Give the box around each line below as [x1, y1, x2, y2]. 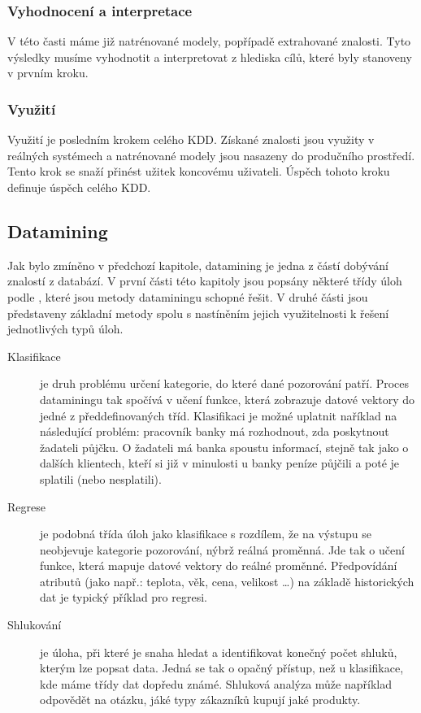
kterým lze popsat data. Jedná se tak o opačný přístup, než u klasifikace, [40, 659, 404, 676]
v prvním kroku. [7, 64, 89, 81]
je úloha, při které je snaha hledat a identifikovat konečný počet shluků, [40, 643, 397, 660]
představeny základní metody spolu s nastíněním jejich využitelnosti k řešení [7, 304, 389, 321]
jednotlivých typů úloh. [7, 320, 124, 337]
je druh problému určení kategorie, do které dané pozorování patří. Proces [40, 375, 410, 392]
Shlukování [7, 616, 62, 633]
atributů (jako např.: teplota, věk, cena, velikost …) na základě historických [40, 572, 414, 589]
